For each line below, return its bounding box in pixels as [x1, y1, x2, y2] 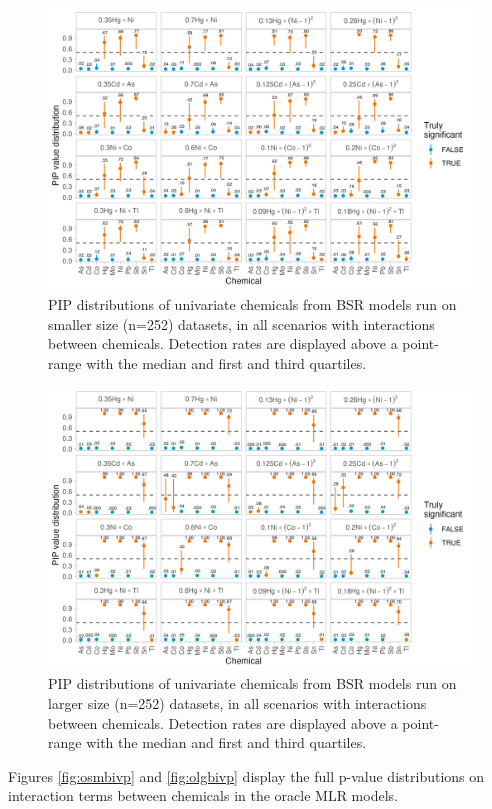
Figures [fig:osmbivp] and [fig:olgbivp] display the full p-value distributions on [8, 765, 485, 786]
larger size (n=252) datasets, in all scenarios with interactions [48, 692, 427, 713]
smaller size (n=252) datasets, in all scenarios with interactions [48, 313, 435, 334]
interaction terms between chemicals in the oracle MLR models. [8, 785, 398, 806]
